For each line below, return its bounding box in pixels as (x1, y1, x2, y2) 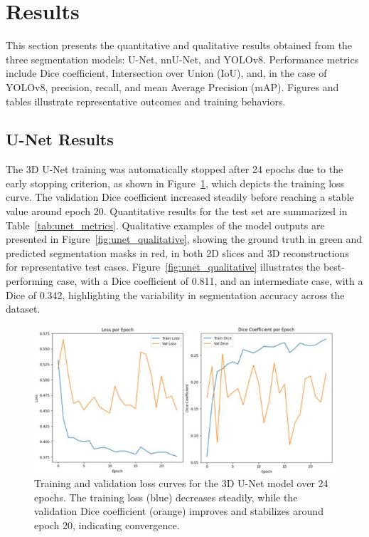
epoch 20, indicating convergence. (34, 518, 180, 533)
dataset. (6, 301, 41, 316)
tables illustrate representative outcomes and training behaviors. (6, 93, 286, 108)
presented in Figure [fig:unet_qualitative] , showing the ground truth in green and (6, 231, 363, 246)
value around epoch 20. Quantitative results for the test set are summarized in (6, 204, 348, 219)
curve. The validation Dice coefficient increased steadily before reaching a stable (6, 189, 354, 204)
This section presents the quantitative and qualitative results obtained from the (6, 38, 353, 53)
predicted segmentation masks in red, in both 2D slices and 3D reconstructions (6, 245, 349, 260)
